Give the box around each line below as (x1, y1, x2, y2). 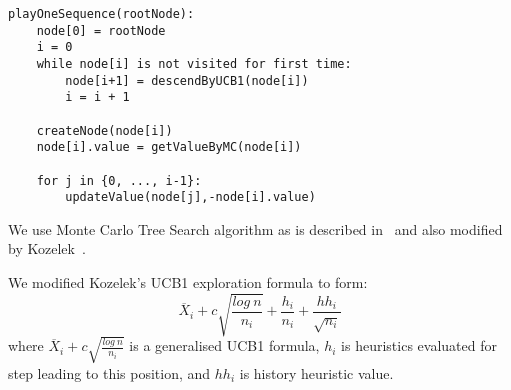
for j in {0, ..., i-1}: (36, 173, 202, 188)
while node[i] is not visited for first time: (36, 56, 352, 71)
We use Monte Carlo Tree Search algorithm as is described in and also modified (8, 218, 503, 239)
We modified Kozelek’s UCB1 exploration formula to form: (8, 272, 368, 293)
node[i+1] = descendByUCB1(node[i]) (65, 73, 309, 88)
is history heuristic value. (239, 362, 394, 383)
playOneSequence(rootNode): (8, 7, 195, 21)
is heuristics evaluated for (341, 335, 497, 356)
